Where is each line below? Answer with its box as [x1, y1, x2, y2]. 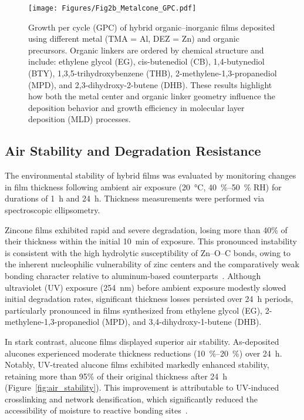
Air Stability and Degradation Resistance [5, 142, 261, 160]
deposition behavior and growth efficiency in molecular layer [28, 101, 245, 113]
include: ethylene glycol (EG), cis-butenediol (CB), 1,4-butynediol [28, 55, 265, 68]
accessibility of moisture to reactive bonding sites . [5, 404, 188, 416]
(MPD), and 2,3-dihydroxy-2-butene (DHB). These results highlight [28, 78, 272, 90]
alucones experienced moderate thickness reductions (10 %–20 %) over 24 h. [5, 347, 282, 359]
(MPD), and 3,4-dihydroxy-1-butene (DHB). [102, 315, 262, 328]
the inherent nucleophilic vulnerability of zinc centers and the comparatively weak [5, 258, 299, 270]
